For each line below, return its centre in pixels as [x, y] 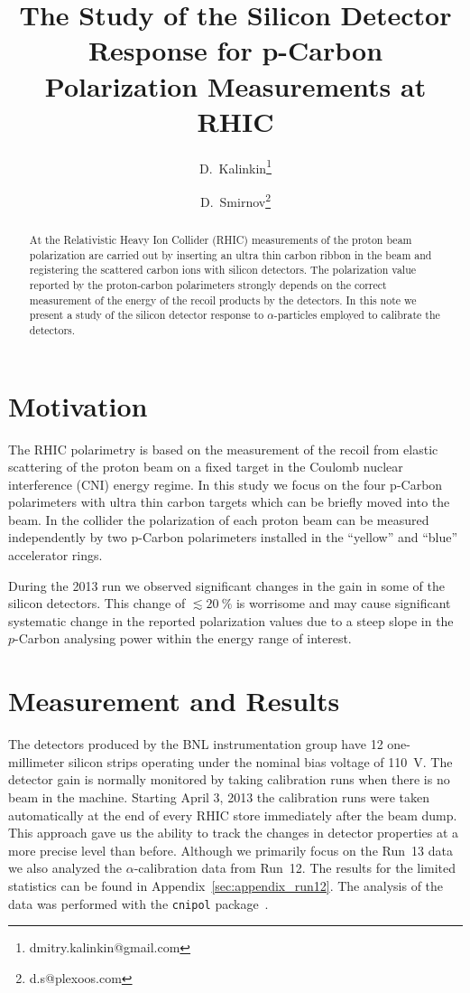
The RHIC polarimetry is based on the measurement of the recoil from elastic [223, 449]
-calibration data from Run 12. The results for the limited [295, 868]
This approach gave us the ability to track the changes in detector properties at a [234, 833]
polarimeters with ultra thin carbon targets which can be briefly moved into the [229, 502]
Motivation [78, 405]
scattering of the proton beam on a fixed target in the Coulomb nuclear [206, 467]
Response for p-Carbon [235, 50]
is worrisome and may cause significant [343, 603]
